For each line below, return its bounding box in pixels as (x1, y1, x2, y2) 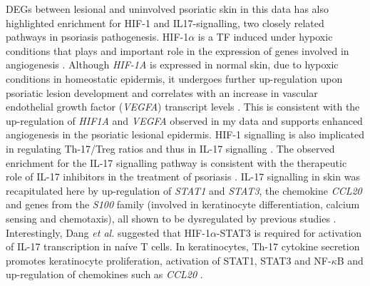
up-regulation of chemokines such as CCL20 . (6, 267, 203, 282)
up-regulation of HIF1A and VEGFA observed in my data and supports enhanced (6, 113, 363, 128)
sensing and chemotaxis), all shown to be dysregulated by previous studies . (6, 210, 336, 225)
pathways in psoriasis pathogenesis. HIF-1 (6, 29, 189, 44)
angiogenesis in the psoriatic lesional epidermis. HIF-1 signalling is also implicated (6, 127, 364, 142)
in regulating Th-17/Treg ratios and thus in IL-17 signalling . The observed (6, 141, 335, 155)
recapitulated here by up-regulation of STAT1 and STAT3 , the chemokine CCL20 (6, 183, 362, 198)
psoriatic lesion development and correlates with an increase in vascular (6, 85, 318, 100)
